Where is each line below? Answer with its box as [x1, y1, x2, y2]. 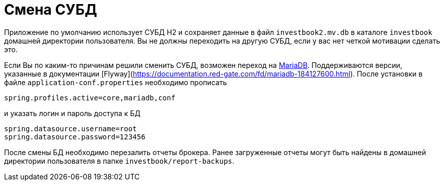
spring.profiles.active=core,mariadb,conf [4, 93, 176, 102]
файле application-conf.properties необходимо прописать [4, 78, 227, 87]
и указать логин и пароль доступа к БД [4, 108, 141, 118]
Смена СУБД [4, 1, 97, 18]
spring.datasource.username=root [4, 124, 137, 133]
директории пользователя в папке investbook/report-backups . [4, 156, 235, 165]
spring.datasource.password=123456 [4, 132, 146, 141]
